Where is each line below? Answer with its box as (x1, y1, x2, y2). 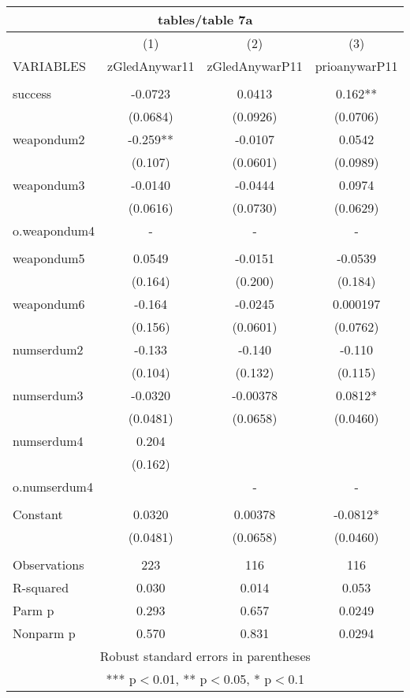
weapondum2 (13, 130, 85, 148)
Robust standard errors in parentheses (99, 647, 311, 665)
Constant (13, 505, 63, 523)
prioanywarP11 (315, 57, 398, 75)
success (13, 84, 52, 102)
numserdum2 (13, 340, 84, 358)
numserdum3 (13, 386, 84, 404)
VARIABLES (13, 57, 86, 75)
